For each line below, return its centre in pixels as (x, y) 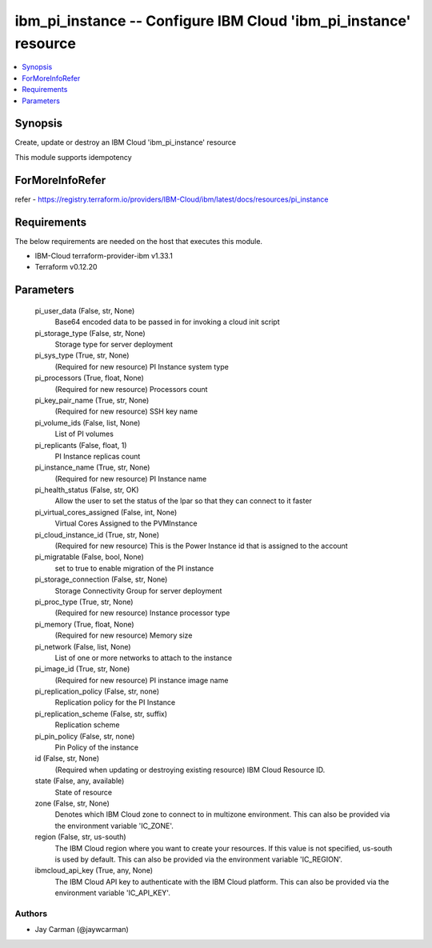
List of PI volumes (84, 434)
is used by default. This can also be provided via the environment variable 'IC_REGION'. (199, 859)
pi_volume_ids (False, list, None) (88, 422)
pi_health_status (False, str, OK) (87, 490)
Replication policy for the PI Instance (115, 702)
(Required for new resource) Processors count (131, 389)
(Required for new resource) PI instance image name (142, 680)
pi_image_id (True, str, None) (82, 669)
